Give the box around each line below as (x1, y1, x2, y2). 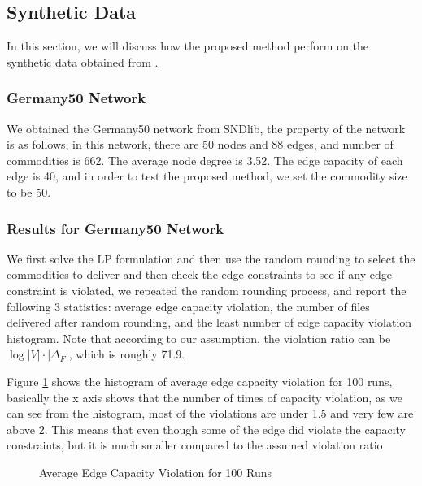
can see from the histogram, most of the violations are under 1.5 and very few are (7, 405, 414, 422)
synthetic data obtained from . (7, 53, 159, 70)
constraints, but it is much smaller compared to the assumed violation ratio (7, 436, 383, 453)
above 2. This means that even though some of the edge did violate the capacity (7, 420, 406, 437)
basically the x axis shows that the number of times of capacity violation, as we (7, 388, 402, 406)
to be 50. (7, 183, 51, 200)
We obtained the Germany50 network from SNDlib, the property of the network (7, 119, 406, 137)
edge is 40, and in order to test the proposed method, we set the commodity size (7, 167, 407, 184)
